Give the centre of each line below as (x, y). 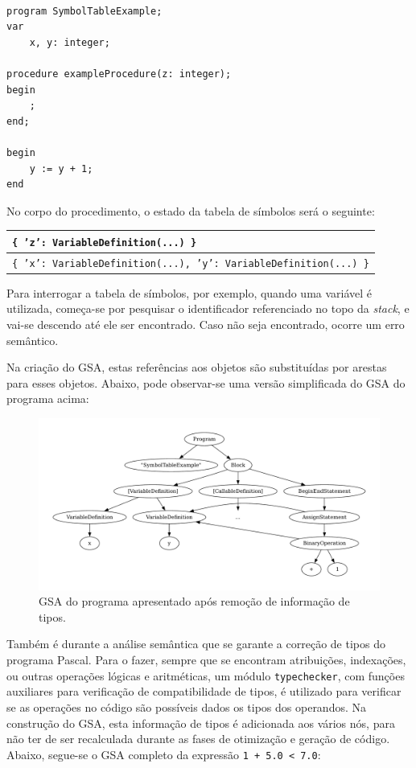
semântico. (33, 340)
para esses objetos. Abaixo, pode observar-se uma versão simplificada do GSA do (206, 382)
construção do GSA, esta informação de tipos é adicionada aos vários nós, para (201, 723)
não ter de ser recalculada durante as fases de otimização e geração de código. (198, 739)
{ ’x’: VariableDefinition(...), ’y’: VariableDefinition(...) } (191, 263)
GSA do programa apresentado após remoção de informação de (194, 601)
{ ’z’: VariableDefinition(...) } (105, 242)
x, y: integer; (70, 42)
